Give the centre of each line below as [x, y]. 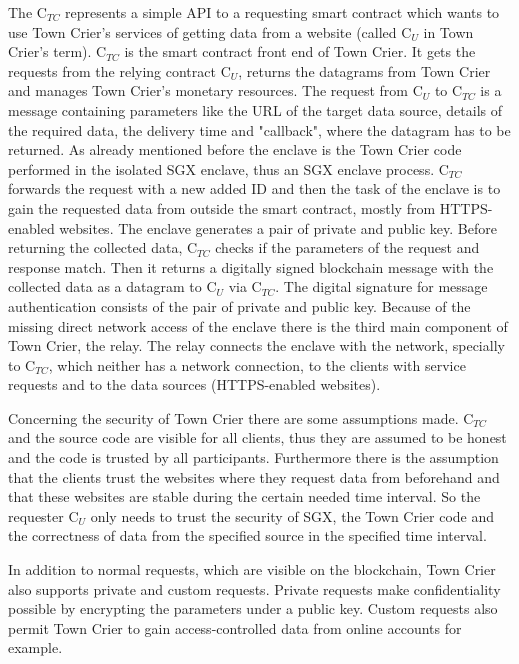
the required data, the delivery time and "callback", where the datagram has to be [259, 129]
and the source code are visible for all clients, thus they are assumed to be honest [257, 437]
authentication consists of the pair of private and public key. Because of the [239, 305]
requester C [43, 515]
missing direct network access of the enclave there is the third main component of [258, 325]
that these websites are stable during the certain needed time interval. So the [244, 496]
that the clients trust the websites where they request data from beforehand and [254, 476]
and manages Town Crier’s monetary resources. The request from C [215, 90]
